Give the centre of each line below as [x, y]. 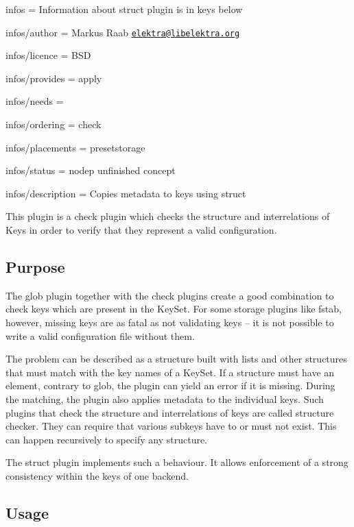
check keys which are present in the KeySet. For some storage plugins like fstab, [174, 309]
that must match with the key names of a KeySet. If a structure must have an [170, 372]
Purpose [35, 266]
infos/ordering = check [54, 124]
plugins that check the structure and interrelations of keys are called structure [170, 412]
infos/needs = [35, 101]
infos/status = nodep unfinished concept [91, 170]
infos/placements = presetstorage [75, 147]
